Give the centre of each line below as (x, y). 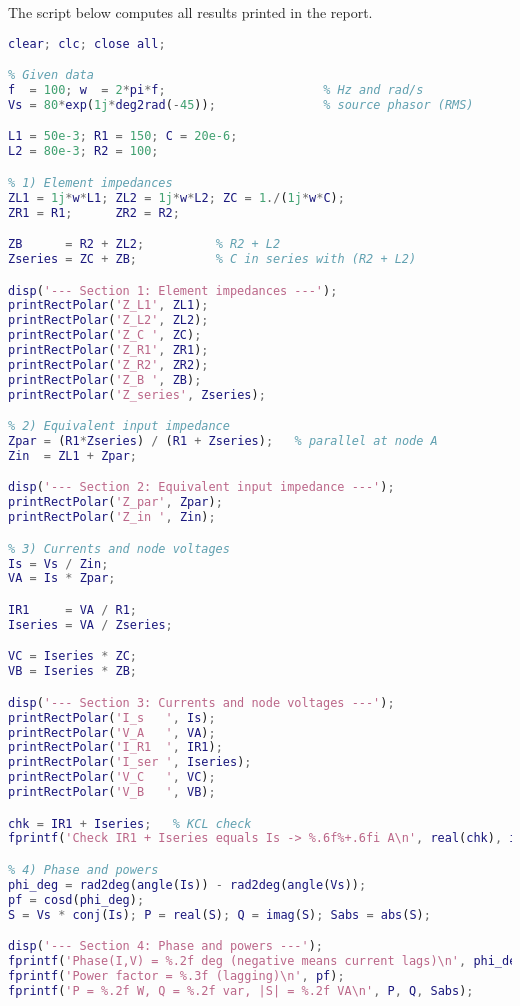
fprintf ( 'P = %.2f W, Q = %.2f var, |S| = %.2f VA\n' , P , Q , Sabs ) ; (241, 990)
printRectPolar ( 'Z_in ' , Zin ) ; (112, 517)
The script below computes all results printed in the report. (190, 12)
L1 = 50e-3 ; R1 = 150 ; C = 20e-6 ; (123, 136)
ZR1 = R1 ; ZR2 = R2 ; (94, 212)
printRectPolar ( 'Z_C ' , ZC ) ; (105, 335)
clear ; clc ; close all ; (87, 43)
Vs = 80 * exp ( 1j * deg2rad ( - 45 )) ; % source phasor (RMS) (241, 104)
